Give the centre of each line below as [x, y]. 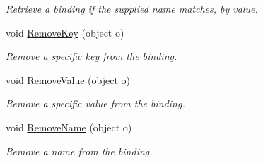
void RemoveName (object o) [69, 127]
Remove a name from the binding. [79, 151]
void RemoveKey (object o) [65, 32]
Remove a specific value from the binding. [95, 103]
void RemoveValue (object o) [68, 79]
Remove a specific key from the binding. [92, 56]
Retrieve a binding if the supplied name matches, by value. [132, 8]
